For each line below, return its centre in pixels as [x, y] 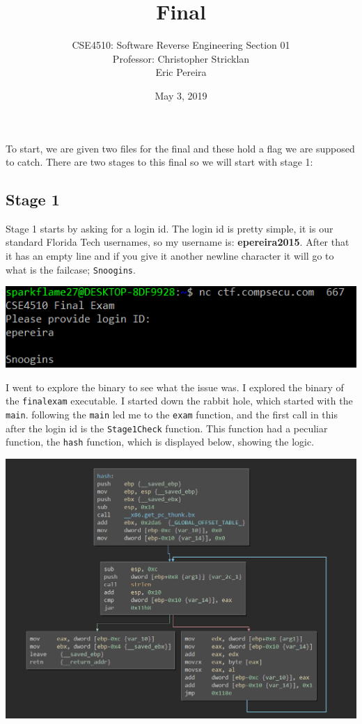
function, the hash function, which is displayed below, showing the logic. [160, 442]
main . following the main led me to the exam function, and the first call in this [172, 414]
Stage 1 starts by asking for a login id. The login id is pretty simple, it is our [170, 228]
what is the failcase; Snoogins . [71, 269]
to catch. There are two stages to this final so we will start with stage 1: [159, 162]
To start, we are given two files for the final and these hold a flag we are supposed [180, 148]
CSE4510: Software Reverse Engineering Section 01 [181, 45]
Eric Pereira [181, 72]
